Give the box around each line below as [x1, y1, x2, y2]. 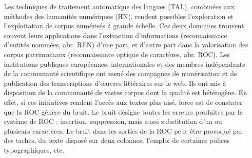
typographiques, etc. [4, 144, 64, 155]
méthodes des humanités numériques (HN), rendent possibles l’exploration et [4, 11, 233, 21]
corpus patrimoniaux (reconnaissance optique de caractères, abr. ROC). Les [4, 49, 230, 59]
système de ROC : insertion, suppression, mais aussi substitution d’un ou [4, 116, 222, 126]
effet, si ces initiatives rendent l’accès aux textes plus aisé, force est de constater [4, 97, 243, 107]
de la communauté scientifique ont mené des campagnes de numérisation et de [4, 68, 237, 79]
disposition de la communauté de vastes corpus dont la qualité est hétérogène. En [4, 87, 247, 98]
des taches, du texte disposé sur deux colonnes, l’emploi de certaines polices [4, 135, 230, 145]
